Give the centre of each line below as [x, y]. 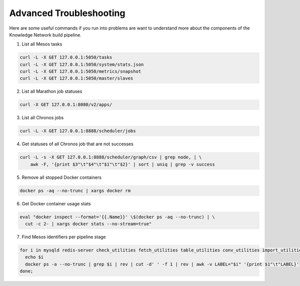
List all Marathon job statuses [52, 91]
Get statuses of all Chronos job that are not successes [77, 144]
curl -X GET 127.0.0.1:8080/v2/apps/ [66, 105]
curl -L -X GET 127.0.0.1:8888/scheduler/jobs [78, 131]
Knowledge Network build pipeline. [45, 35]
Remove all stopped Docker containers [62, 177]
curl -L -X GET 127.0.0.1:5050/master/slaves [76, 78]
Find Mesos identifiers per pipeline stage [64, 237]
